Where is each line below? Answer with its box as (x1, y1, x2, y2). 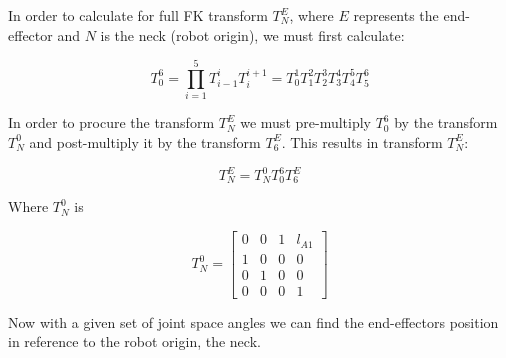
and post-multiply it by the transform (29, 131, 261, 152)
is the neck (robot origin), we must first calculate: (100, 24, 405, 45)
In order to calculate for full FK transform (8, 5, 268, 25)
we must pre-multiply (240, 112, 371, 133)
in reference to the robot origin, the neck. (8, 331, 261, 352)
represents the (353, 5, 439, 25)
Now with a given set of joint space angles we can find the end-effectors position (8, 311, 499, 332)
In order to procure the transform (8, 112, 215, 133)
